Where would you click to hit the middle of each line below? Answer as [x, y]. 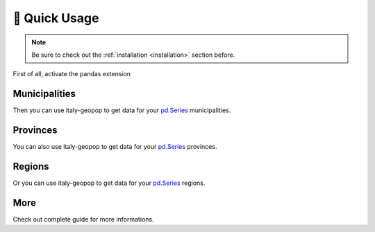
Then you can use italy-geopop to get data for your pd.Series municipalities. [122, 110]
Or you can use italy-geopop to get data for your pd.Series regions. [109, 183]
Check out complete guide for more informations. [83, 219]
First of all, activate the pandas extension [72, 74]
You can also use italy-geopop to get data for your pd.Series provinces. [115, 147]
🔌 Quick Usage [56, 18]
